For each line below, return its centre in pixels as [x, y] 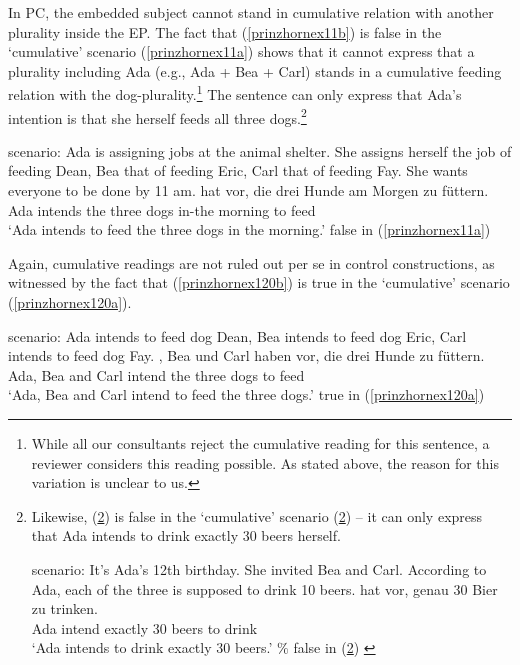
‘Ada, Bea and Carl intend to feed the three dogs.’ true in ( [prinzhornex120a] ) [246, 394]
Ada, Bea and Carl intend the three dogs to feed [156, 374]
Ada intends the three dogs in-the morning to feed [162, 209]
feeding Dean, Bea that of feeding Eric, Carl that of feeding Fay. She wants [238, 170]
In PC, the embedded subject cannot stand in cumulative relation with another [251, 12]
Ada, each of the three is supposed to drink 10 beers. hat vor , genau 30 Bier [264, 588]
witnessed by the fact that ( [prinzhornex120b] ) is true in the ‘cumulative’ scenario [259, 282]
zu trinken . [64, 608]
